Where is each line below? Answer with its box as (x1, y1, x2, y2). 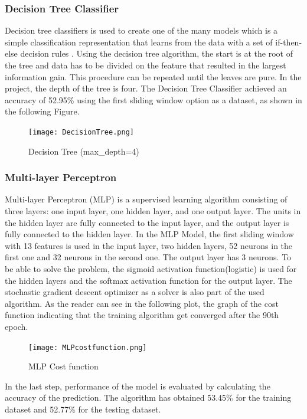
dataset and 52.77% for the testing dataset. (5, 403, 161, 415)
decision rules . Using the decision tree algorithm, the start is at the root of (20, 47, 293, 60)
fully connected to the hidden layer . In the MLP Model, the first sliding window (5, 228, 294, 240)
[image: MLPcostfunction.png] (28, 343, 147, 352)
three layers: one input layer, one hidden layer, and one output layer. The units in (5, 205, 301, 217)
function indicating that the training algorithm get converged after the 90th (5, 309, 279, 321)
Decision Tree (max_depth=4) (28, 145, 139, 157)
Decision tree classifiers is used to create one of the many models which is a (5, 24, 278, 37)
